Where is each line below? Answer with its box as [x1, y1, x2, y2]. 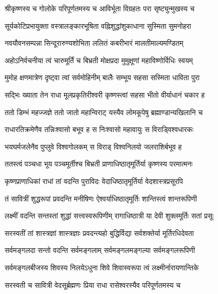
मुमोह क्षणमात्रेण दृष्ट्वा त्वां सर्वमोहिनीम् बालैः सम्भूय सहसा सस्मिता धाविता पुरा [5, 72, 200, 83]
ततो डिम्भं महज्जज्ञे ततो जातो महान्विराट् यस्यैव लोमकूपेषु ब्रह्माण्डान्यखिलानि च [5, 106, 203, 117]
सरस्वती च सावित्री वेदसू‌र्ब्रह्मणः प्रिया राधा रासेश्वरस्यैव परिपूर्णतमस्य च [5, 279, 180, 290]
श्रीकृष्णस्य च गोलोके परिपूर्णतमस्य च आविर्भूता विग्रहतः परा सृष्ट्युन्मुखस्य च [5, 3, 195, 13]
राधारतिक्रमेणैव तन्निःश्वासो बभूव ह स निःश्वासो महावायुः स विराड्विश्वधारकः [5, 124, 194, 135]
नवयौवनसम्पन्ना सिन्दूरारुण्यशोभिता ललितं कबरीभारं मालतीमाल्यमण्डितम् [5, 38, 184, 48]
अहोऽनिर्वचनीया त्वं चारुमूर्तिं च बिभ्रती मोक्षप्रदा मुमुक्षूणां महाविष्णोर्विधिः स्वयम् [5, 54, 193, 65]
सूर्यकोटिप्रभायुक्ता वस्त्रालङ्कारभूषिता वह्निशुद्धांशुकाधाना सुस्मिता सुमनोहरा [5, 20, 191, 31]
